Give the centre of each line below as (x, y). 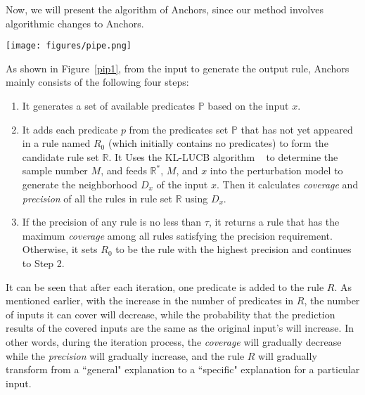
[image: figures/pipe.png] (69, 46)
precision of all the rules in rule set (97, 198)
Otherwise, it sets (60, 249)
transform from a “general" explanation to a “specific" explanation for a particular (183, 369)
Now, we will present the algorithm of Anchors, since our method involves (165, 9)
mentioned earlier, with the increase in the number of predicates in (150, 300)
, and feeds (124, 170)
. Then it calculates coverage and (287, 184)
